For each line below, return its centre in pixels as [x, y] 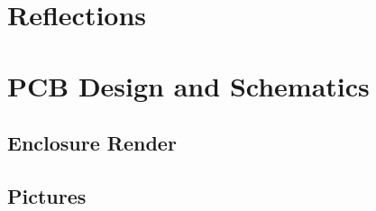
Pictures [47, 195]
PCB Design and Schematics [188, 85]
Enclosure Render [92, 143]
